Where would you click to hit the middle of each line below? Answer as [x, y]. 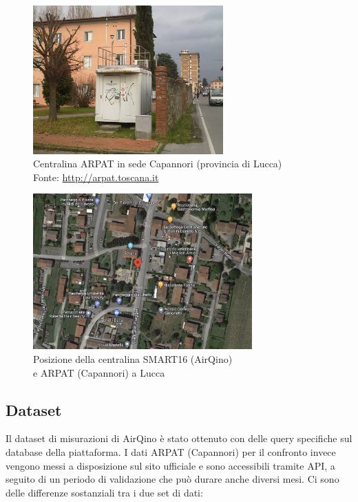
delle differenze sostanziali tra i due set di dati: [104, 492]
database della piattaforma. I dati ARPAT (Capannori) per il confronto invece [171, 452]
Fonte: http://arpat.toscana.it [96, 177]
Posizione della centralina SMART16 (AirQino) [133, 359]
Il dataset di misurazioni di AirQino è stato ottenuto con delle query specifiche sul [179, 438]
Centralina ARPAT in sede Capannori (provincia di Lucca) [158, 164]
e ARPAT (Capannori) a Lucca [99, 372]
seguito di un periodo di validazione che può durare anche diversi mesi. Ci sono [172, 479]
